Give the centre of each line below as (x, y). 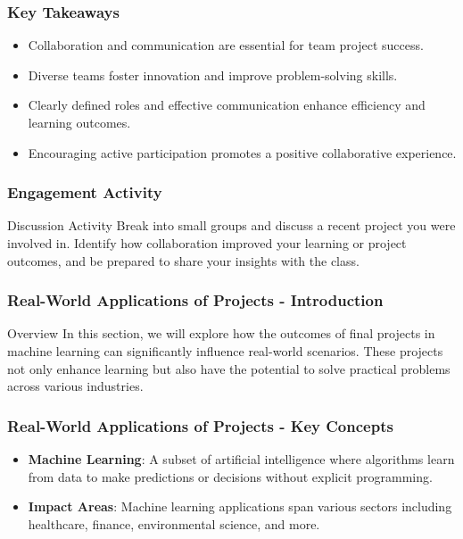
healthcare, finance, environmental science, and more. (174, 523)
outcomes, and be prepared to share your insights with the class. (183, 260)
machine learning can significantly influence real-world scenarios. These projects (225, 351)
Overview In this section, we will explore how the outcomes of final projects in (221, 333)
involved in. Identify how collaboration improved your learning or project (207, 243)
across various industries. (75, 386)
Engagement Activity (85, 192)
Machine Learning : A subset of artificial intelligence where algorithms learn (241, 459)
